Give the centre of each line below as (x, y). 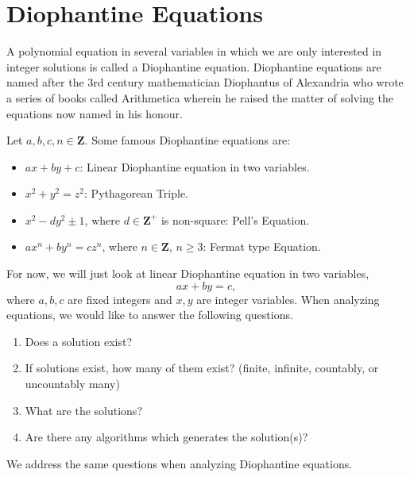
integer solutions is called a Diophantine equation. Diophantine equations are (194, 66)
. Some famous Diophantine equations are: (188, 140)
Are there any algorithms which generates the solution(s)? (166, 437)
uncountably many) (72, 384)
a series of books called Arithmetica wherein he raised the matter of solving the (200, 97)
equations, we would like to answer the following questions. (150, 315)
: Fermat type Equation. (262, 246)
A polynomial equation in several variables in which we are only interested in (194, 51)
